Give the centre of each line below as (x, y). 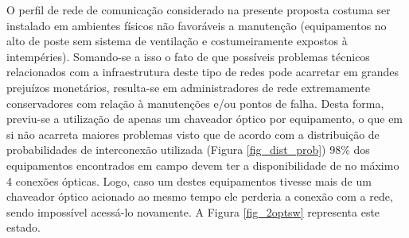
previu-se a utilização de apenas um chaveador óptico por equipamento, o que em (205, 119)
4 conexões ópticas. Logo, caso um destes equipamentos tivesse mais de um (189, 180)
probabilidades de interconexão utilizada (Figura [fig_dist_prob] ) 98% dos (188, 150)
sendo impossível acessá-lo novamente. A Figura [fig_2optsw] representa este (193, 211)
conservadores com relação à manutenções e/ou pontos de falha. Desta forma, (195, 103)
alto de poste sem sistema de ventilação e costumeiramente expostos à (177, 41)
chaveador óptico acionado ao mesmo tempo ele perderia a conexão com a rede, (200, 196)
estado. (23, 227)
